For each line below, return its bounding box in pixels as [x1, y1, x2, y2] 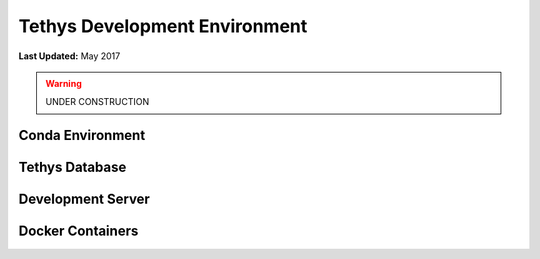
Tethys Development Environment [18, 15, 308, 37]
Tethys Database [18, 159, 127, 176]
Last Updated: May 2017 [18, 50, 121, 62]
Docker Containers [18, 223, 139, 240]
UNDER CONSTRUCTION [45, 96, 150, 108]
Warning [45, 77, 82, 89]
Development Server [18, 191, 150, 208]
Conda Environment [18, 127, 146, 144]
